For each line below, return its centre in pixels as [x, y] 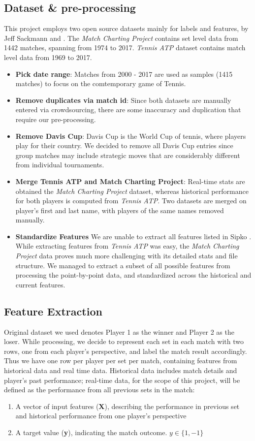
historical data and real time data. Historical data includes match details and [121, 370]
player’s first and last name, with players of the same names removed [120, 210]
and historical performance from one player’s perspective [101, 416]
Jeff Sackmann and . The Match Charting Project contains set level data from [121, 38]
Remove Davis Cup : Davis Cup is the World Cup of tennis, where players [131, 136]
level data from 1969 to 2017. [48, 57]
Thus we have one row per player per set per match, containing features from [121, 361]
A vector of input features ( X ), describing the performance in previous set [127, 406]
